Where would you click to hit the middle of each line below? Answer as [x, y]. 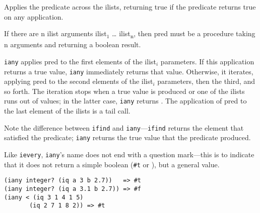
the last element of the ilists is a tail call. [67, 111]
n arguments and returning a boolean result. [73, 44]
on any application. [34, 16]
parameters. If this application [207, 61]
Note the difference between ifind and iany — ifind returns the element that [124, 127]
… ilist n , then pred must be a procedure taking [184, 34]
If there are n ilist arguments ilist [55, 33]
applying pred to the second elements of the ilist [79, 81]
